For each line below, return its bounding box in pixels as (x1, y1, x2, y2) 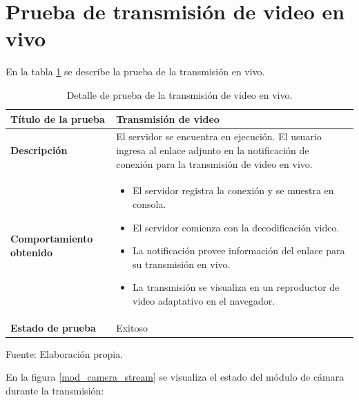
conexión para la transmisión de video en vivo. (116, 156, 313, 171)
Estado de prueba (10, 320, 96, 334)
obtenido (10, 245, 53, 259)
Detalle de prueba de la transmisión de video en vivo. (66, 87, 293, 102)
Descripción (10, 142, 68, 157)
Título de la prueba (10, 111, 105, 126)
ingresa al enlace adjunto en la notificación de (116, 142, 309, 157)
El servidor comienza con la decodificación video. (132, 220, 340, 234)
